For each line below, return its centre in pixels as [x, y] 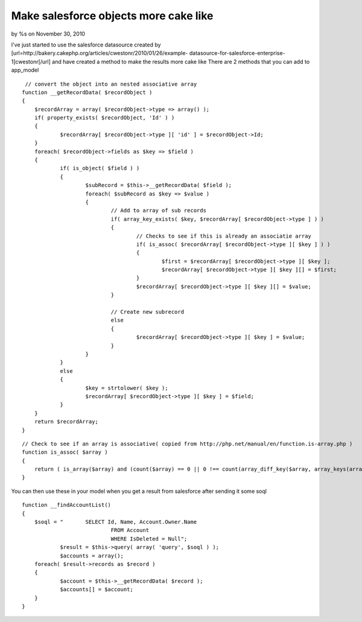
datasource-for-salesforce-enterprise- [237, 53]
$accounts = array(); [92, 556]
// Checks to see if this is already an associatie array [224, 236]
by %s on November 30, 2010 [48, 34]
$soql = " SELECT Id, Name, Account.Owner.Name [116, 522]
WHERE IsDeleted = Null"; [149, 539]
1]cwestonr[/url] [31, 62]
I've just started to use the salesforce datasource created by [86, 45]
